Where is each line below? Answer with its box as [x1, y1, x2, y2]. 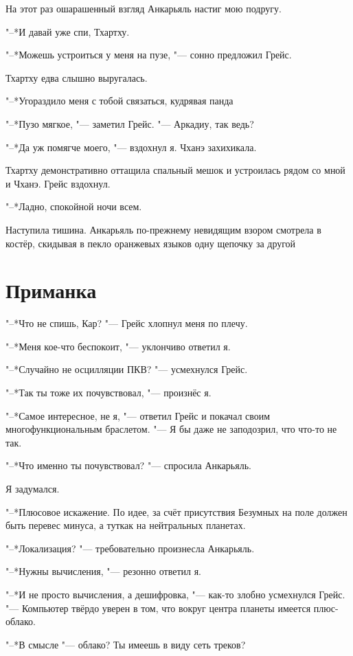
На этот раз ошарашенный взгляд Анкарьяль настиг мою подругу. [5, 1, 282, 15]
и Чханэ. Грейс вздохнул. [5, 176, 111, 190]
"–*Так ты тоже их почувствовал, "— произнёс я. [5, 385, 212, 400]
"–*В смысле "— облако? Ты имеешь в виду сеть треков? [5, 637, 246, 651]
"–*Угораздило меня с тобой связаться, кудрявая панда [5, 93, 234, 108]
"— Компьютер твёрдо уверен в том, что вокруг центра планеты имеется [5, 600, 311, 615]
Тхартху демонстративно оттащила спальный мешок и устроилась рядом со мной [5, 163, 345, 177]
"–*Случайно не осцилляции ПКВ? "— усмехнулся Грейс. [5, 362, 248, 376]
